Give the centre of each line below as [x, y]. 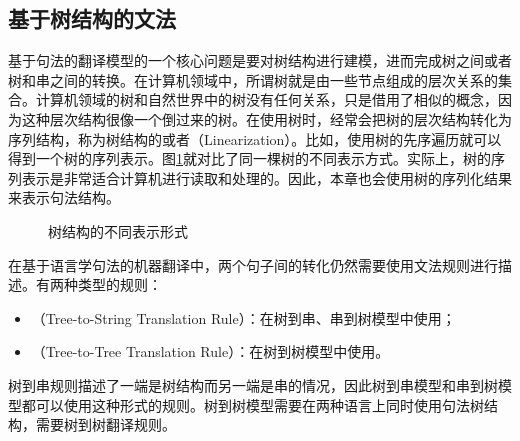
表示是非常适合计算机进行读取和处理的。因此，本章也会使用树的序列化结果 [266, 177]
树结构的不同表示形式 [118, 230]
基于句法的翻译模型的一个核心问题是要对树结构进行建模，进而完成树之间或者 [260, 60]
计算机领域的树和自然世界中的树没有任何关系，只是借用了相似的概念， [266, 99]
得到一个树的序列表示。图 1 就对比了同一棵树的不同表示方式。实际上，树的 [249, 158]
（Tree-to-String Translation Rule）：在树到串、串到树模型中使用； [243, 317]
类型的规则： [119, 284]
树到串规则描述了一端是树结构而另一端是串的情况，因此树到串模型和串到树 [253, 384]
